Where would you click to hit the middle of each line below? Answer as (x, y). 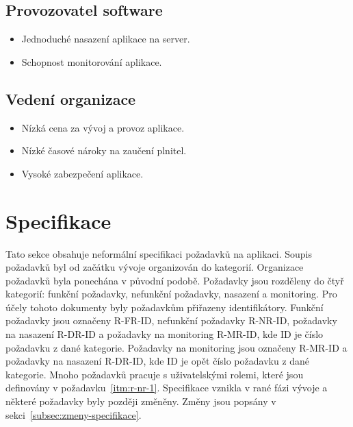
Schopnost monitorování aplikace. (92, 61)
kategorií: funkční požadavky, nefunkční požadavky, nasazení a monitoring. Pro (171, 294)
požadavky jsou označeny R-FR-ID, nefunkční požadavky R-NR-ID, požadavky (171, 320)
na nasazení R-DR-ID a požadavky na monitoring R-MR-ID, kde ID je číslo (165, 334)
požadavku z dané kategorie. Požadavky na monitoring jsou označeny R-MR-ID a (176, 347)
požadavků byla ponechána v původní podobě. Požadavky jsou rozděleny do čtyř (175, 280)
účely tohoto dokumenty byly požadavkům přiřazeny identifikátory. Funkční (165, 307)
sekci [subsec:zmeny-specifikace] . (74, 414)
